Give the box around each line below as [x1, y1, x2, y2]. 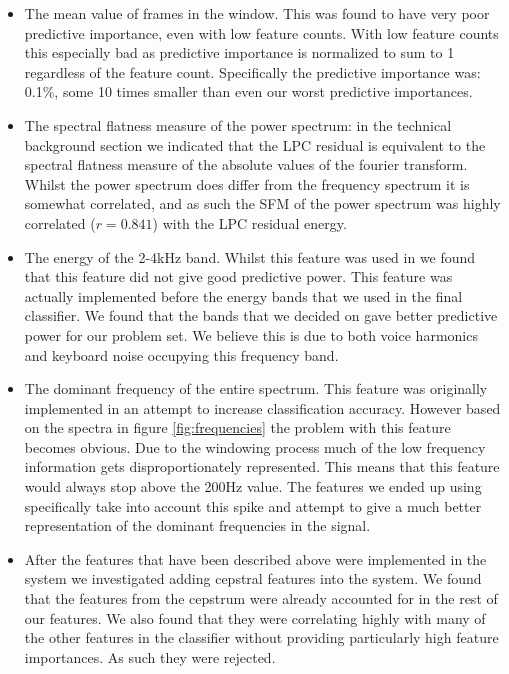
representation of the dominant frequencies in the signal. [24, 515, 371, 536]
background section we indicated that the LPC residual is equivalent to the [24, 134, 486, 155]
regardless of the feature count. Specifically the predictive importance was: [24, 61, 481, 82]
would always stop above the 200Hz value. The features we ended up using [24, 476, 482, 497]
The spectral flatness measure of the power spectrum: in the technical [24, 114, 452, 135]
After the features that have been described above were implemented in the [24, 548, 487, 569]
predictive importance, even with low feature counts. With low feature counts [24, 22, 499, 43]
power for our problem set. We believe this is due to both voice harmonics [24, 324, 478, 345]
